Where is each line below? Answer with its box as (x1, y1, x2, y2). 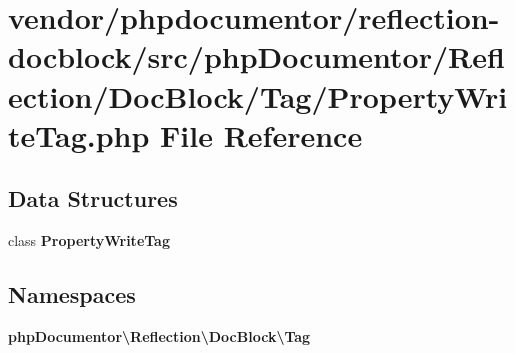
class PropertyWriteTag (8, 230, 170, 251)
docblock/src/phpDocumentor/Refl (8, 36, 505, 77)
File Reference (160, 114, 363, 155)
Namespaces (8, 279, 136, 310)
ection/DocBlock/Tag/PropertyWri (8, 75, 508, 116)
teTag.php (8, 114, 150, 155)
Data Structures (8, 183, 178, 214)
